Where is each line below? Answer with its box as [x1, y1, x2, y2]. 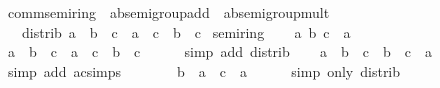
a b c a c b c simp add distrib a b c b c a [7, 41, 433, 62]
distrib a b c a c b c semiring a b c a [21, 21, 351, 42]
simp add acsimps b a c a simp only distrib [7, 60, 401, 81]
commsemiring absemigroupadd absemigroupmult [7, 2, 330, 22]
